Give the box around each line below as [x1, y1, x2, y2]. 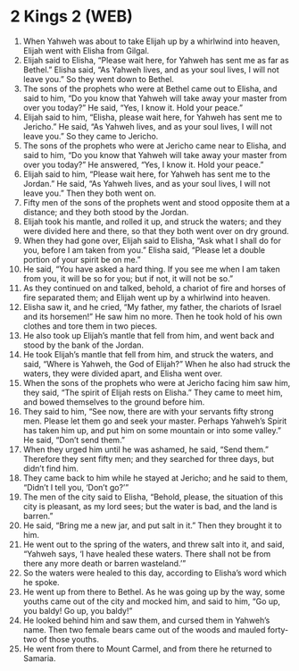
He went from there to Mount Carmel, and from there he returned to [22, 643, 273, 654]
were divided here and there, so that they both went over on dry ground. [22, 225, 289, 236]
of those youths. [39, 633, 99, 644]
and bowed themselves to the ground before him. [22, 396, 205, 407]
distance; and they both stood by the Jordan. [22, 206, 189, 217]
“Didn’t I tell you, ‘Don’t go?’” [22, 482, 129, 492]
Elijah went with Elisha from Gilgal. [22, 45, 150, 55]
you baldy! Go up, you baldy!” [22, 605, 133, 616]
